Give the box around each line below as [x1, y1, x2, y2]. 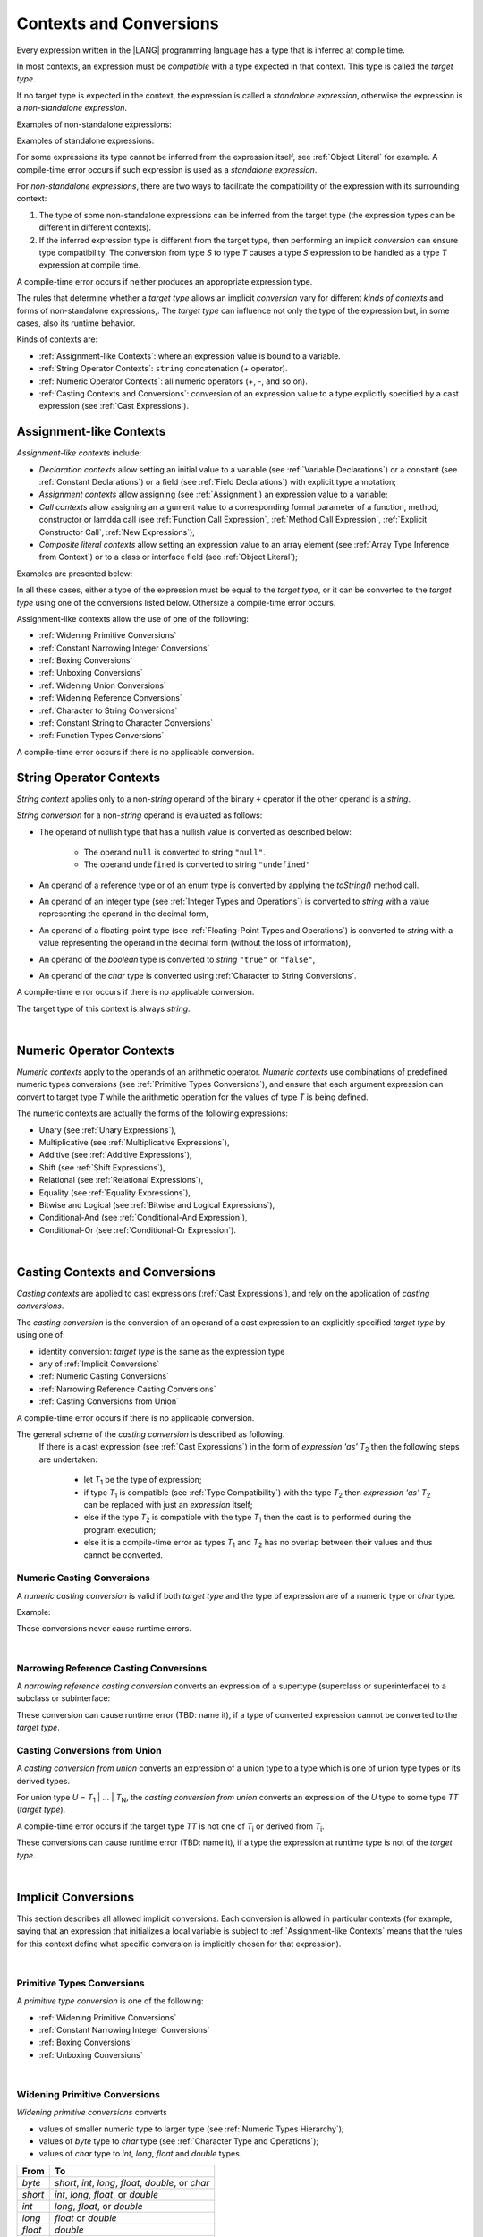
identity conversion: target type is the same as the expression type [38, 1346, 285, 1357]
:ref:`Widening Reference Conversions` [38, 693, 182, 703]
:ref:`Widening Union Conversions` [38, 680, 167, 691]
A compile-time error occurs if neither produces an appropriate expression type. [16, 276, 313, 286]
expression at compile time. [38, 259, 140, 270]
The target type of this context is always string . [16, 1003, 191, 1014]
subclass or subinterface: [16, 1693, 111, 1704]
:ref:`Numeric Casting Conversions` [38, 1371, 170, 1382]
